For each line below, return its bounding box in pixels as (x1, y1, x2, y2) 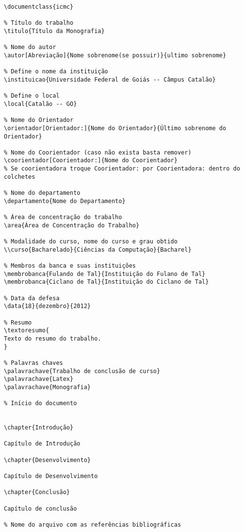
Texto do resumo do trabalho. (4, 335, 101, 342)
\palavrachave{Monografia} (4, 383, 91, 391)
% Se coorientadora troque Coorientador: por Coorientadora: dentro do (4, 165, 240, 172)
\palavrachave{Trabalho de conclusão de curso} (4, 367, 161, 375)
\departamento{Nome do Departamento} (4, 197, 126, 205)
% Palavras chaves (4, 359, 63, 366)
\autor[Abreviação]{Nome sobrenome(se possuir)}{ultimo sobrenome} (4, 51, 227, 59)
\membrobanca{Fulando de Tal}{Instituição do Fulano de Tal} (4, 270, 206, 277)
